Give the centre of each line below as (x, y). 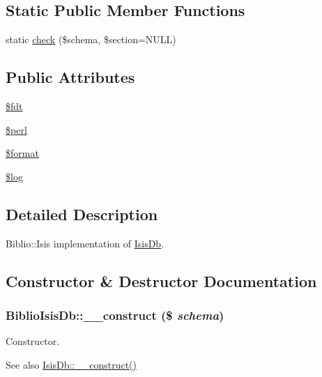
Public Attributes (70, 77)
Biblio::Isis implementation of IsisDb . (85, 243)
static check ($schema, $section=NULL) (91, 39)
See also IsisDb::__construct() (71, 364)
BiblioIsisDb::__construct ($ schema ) (115, 315)
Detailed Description (82, 214)
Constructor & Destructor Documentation (161, 280)
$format (22, 153)
